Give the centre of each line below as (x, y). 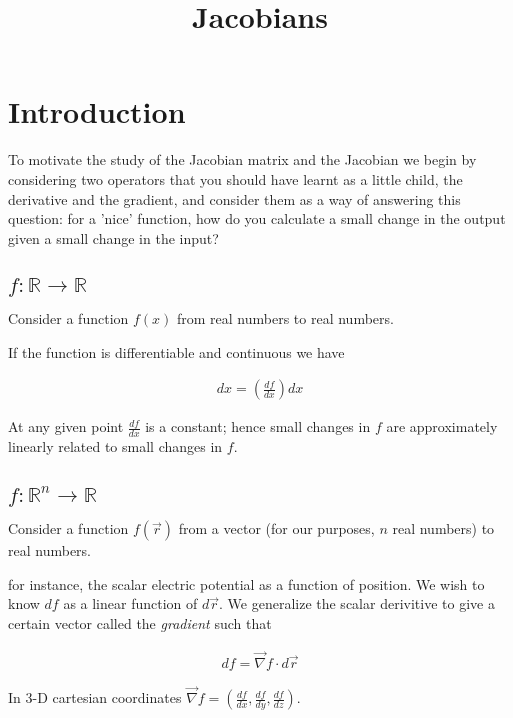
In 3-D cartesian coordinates (95, 697)
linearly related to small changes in (115, 446)
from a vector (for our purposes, (276, 528)
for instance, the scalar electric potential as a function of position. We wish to (246, 583)
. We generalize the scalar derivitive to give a (357, 603)
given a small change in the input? (113, 237)
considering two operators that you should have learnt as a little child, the (235, 178)
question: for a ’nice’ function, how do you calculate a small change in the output (257, 218)
